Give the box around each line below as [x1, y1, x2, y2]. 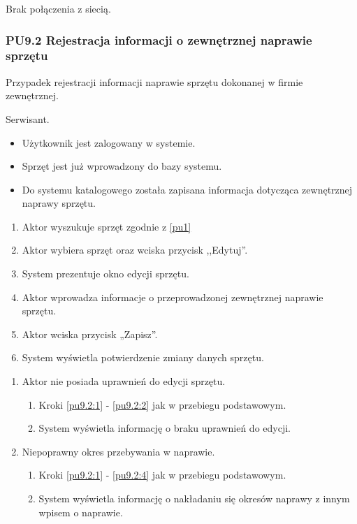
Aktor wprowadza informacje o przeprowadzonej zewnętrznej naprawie [22, 289, 323, 304]
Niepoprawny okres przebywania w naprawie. [22, 444, 215, 458]
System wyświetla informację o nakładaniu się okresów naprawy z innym [38, 491, 350, 506]
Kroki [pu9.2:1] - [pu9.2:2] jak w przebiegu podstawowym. [38, 397, 286, 412]
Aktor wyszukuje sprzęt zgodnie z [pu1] [22, 219, 191, 233]
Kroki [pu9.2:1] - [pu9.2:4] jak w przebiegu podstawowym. [38, 467, 286, 482]
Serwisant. [6, 111, 50, 126]
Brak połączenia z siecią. [6, 1, 111, 15]
